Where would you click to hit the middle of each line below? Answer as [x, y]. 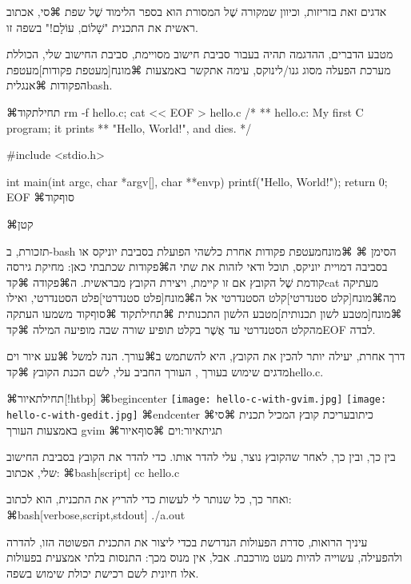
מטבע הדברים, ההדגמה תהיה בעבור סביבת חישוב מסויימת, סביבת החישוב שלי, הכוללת [200, 54]
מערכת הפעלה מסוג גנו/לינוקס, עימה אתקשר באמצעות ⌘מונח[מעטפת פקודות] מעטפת [199, 69]
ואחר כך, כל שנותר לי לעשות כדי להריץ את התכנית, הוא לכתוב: [149, 499]
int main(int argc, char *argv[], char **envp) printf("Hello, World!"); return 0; [197, 181]
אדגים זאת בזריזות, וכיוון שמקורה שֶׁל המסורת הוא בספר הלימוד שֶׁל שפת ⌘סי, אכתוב [197, 11]
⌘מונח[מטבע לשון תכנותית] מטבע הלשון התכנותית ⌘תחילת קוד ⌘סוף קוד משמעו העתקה [204, 313]
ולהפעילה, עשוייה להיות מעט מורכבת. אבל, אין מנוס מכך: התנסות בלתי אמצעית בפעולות [204, 557]
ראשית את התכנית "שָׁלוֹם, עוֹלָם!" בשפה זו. [102, 27]
